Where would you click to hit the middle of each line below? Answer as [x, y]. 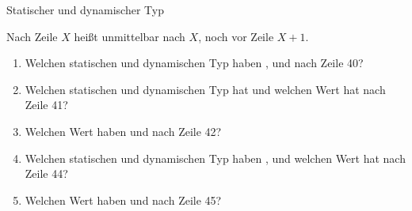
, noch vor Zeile [236, 36]
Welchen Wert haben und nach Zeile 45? [123, 200]
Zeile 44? [46, 173]
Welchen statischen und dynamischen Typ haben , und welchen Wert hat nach [215, 158]
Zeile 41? [46, 105]
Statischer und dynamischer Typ [85, 9]
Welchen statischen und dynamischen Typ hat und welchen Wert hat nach [205, 89]
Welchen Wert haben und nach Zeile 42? [123, 131]
